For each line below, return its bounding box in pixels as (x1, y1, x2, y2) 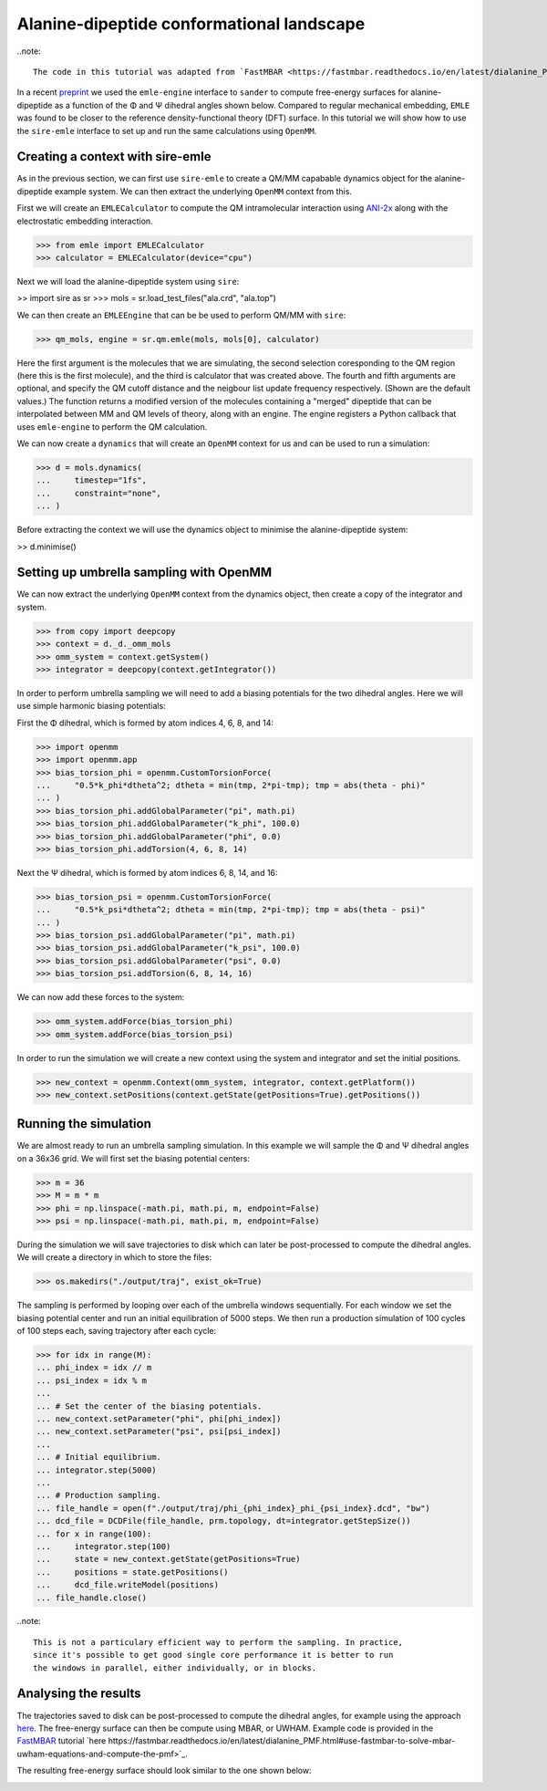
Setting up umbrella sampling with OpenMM (16, 565, 273, 580)
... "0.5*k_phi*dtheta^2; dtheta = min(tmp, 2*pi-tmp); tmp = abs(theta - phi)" (36, 780, 426, 790)
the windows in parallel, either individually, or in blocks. (33, 1662, 317, 1673)
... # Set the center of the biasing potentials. (36, 1401, 263, 1411)
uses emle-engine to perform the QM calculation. (16, 421, 208, 432)
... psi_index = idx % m (36, 1375, 148, 1386)
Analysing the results (16, 1686, 141, 1702)
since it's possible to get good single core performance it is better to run (33, 1650, 394, 1661)
